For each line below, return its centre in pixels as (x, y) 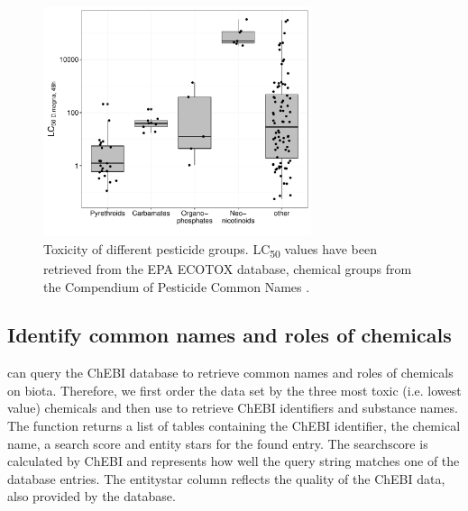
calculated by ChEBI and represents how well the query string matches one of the (234, 461)
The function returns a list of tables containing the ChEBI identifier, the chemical (234, 426)
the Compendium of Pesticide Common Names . (177, 286)
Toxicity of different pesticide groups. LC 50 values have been (210, 250)
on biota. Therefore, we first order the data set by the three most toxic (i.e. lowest (234, 390)
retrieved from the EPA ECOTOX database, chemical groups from (228, 268)
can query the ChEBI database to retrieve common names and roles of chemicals (230, 373)
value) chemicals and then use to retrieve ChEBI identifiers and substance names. (233, 408)
